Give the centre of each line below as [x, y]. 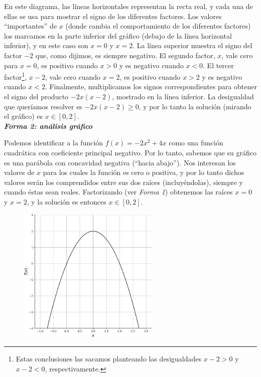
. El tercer [218, 65]
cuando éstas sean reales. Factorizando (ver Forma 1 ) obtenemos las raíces [118, 192]
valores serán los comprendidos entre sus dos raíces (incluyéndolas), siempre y [123, 182]
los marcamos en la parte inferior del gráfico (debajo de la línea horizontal [118, 35]
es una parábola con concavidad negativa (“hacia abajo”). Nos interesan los [120, 162]
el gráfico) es [24, 116]
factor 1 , [16, 76]
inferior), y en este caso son [46, 45]
